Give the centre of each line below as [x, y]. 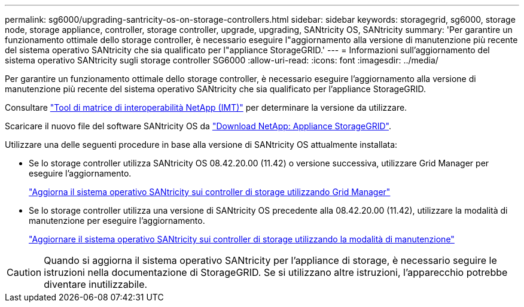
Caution [24, 272]
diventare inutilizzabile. [96, 284]
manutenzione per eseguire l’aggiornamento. [117, 221]
